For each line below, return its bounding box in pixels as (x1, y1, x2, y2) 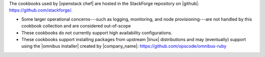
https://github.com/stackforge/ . (9, 7, 73, 13)
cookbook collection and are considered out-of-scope (21, 23, 131, 29)
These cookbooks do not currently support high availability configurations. (21, 29, 173, 36)
